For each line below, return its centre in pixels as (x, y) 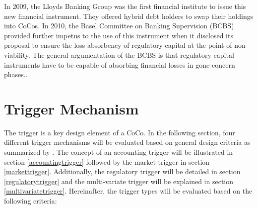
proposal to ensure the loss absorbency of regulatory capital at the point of (118, 45)
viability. (17, 54)
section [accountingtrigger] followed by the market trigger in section (107, 161)
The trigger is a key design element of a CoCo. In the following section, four (120, 132)
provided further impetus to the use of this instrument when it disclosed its (119, 35)
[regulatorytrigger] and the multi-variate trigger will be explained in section (119, 181)
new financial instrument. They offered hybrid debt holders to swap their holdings (129, 16)
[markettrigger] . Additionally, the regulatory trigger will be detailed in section (122, 171)
